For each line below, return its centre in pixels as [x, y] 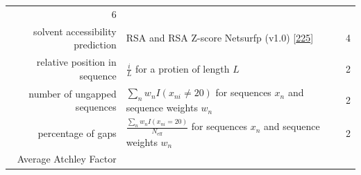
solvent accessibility [75, 31]
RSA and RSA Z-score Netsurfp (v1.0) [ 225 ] [220, 38]
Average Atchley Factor [67, 159]
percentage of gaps [77, 133]
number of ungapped [73, 93]
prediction [95, 45]
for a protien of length [183, 68]
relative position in [76, 62]
